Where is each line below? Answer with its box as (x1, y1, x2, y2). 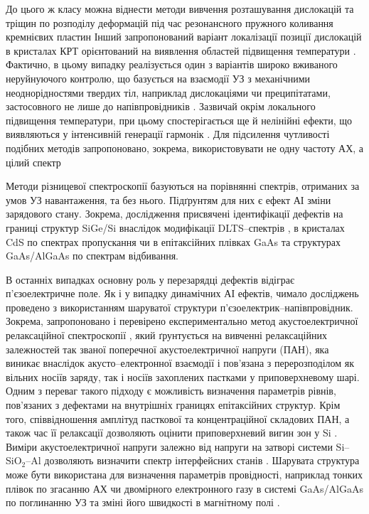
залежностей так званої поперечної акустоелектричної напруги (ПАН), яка (6, 341, 329, 356)
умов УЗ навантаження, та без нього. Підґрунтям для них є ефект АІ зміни (6, 192, 331, 207)
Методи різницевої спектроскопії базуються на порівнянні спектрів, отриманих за (6, 178, 360, 193)
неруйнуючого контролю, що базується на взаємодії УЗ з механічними (6, 70, 311, 85)
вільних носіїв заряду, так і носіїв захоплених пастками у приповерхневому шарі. (6, 369, 360, 384)
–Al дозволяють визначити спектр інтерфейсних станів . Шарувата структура (26, 453, 360, 468)
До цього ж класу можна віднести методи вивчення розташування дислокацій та (6, 1, 354, 16)
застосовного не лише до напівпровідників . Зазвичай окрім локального (6, 99, 316, 114)
